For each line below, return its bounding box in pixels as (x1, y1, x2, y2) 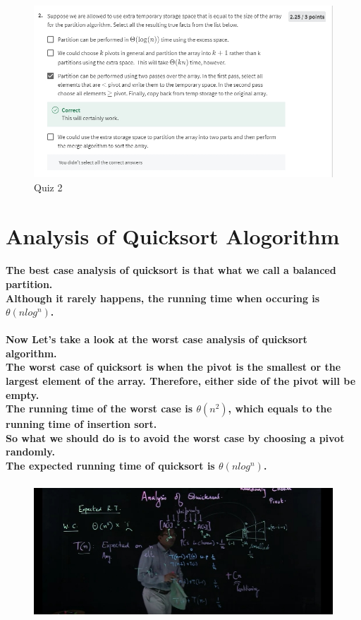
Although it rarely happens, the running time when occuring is (6, 290, 320, 305)
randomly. (6, 444, 55, 459)
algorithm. (6, 345, 57, 360)
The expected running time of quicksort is (6, 458, 215, 473)
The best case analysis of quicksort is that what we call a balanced (6, 263, 336, 278)
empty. (6, 387, 39, 402)
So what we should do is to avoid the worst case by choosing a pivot (6, 430, 345, 445)
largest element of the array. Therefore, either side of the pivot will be (6, 374, 356, 388)
